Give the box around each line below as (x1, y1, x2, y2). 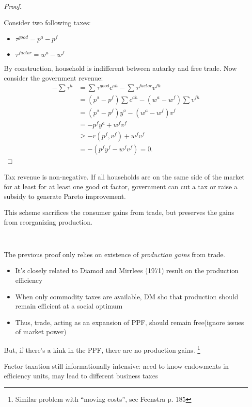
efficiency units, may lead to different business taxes (4, 370, 158, 380)
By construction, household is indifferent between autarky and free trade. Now (4, 63, 237, 73)
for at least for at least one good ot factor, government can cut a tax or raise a (4, 181, 237, 191)
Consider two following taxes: (4, 17, 91, 27)
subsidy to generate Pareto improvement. (4, 191, 126, 201)
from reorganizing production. (4, 216, 93, 227)
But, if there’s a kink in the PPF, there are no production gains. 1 (4, 343, 201, 355)
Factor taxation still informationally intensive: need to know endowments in (4, 361, 229, 371)
